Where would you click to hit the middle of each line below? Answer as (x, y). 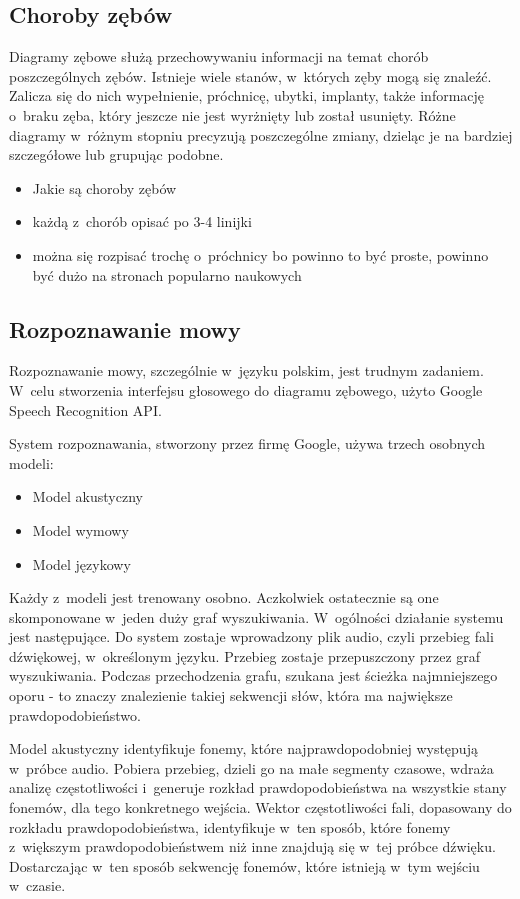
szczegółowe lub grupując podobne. (116, 154)
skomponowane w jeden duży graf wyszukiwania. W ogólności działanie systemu (256, 616)
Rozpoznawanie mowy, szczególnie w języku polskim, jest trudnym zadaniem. (246, 370)
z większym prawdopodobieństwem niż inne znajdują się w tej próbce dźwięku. (252, 846)
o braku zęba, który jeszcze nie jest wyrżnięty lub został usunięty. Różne (232, 114)
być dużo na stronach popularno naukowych (167, 274)
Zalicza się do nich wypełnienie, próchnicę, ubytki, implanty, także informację (247, 95)
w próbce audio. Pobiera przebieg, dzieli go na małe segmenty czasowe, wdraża (251, 767)
